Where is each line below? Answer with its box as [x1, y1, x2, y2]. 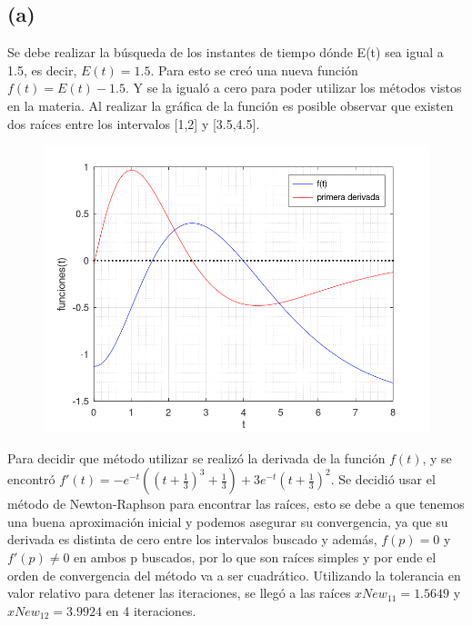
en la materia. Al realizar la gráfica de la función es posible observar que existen [7, 95, 454, 114]
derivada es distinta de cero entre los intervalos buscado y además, [7, 530, 377, 549]
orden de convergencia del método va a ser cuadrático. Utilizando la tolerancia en [7, 565, 461, 584]
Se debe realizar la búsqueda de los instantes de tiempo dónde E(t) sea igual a [7, 43, 444, 62]
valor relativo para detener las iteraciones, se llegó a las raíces [7, 583, 351, 602]
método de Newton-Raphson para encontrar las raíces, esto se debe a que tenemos [7, 494, 465, 513]
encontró [7, 470, 55, 489]
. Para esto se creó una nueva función [150, 60, 358, 79]
